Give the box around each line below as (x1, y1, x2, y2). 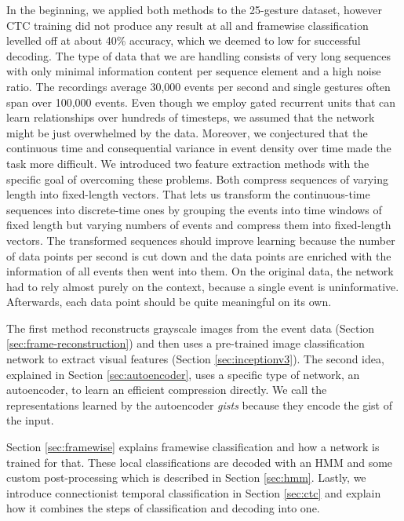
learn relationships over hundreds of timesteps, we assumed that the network (6, 109, 375, 126)
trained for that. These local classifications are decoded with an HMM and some (6, 454, 393, 470)
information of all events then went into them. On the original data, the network (6, 263, 394, 279)
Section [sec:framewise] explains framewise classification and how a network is (6, 439, 380, 455)
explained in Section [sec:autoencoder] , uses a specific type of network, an (6, 366, 360, 382)
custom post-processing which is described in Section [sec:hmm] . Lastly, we (6, 469, 366, 486)
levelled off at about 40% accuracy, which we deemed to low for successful (6, 32, 361, 49)
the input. (6, 412, 54, 428)
